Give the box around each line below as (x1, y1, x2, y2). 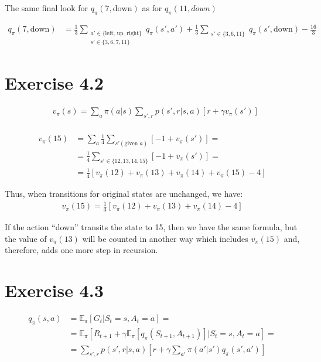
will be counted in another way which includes (82, 232, 248, 244)
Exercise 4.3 (5, 278, 104, 302)
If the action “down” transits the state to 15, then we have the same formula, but (5, 221, 298, 233)
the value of (5, 232, 47, 244)
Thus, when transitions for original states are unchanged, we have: (5, 187, 243, 200)
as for (142, 2, 162, 13)
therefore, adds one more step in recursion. (5, 244, 158, 256)
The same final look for (5, 2, 88, 13)
